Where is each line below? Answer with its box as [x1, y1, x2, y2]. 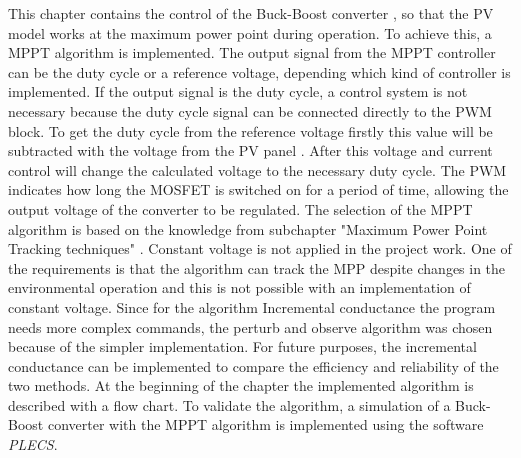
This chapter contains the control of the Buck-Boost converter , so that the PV [8, 3, 494, 23]
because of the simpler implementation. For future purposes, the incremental [8, 336, 477, 357]
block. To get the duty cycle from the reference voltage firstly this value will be [8, 120, 493, 141]
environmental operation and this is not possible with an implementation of [8, 277, 471, 298]
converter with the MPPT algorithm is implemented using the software [47, 414, 484, 435]
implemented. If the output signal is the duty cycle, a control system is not [8, 81, 468, 102]
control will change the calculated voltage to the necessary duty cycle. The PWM [8, 159, 507, 180]
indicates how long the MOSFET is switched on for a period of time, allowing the [8, 179, 509, 200]
